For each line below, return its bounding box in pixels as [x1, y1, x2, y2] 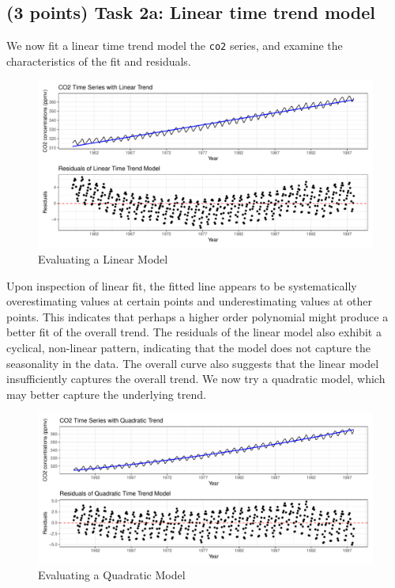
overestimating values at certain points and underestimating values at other [6, 293, 372, 309]
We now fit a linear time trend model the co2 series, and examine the [6, 37, 343, 54]
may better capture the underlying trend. [6, 385, 206, 402]
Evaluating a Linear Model [38, 251, 168, 267]
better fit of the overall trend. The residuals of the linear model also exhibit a [6, 324, 382, 340]
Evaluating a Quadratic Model [38, 567, 186, 583]
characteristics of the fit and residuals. [6, 52, 191, 69]
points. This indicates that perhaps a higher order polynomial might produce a [6, 308, 389, 324]
